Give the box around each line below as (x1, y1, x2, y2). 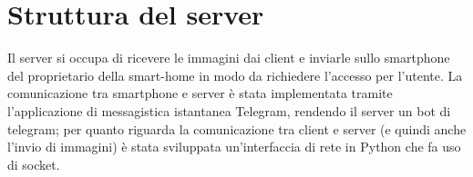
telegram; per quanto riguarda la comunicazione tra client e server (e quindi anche (7, 119, 467, 138)
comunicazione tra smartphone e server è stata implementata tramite (7, 84, 393, 103)
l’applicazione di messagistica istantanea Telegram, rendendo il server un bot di (7, 101, 451, 120)
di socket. (7, 154, 60, 173)
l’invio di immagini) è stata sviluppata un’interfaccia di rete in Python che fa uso (7, 137, 461, 156)
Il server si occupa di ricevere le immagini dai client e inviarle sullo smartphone (7, 48, 450, 67)
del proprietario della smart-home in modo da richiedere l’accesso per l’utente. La (7, 65, 463, 84)
